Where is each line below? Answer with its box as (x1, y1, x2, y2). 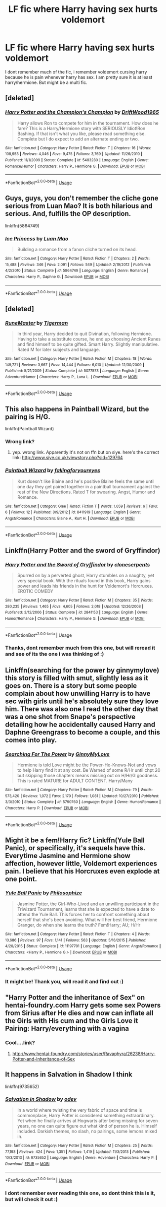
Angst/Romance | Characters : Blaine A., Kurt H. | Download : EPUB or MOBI (5, 516, 135, 521)
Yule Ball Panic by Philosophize (5, 889, 83, 896)
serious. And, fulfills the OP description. (5, 209, 131, 218)
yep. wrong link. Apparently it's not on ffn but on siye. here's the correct (12, 449, 159, 455)
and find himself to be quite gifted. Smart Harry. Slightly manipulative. (17, 341, 159, 347)
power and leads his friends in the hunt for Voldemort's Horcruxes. (17, 583, 153, 589)
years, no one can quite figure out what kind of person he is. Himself (17, 1123, 157, 1129)
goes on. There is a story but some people (5, 681, 137, 690)
